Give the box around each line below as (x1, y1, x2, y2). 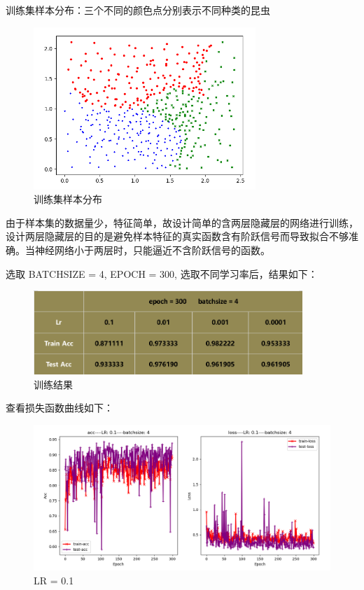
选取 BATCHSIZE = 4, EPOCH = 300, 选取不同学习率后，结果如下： (6, 266, 318, 281)
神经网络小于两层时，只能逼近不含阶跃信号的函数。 (34, 242, 270, 257)
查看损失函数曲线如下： (6, 400, 113, 415)
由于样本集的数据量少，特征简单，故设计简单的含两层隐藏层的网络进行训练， (6, 215, 358, 230)
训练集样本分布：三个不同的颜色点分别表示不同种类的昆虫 (6, 3, 270, 17)
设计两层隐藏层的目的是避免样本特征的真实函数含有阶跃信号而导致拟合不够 (6, 229, 349, 244)
